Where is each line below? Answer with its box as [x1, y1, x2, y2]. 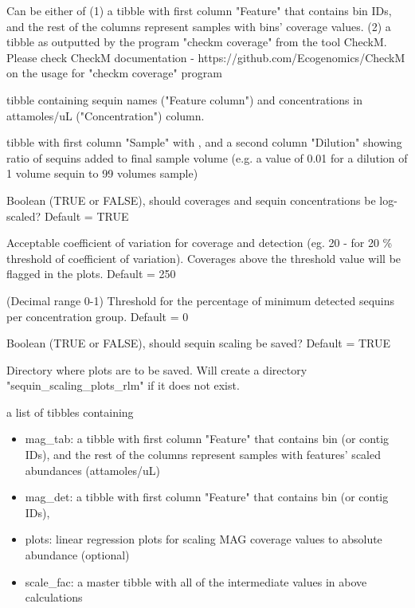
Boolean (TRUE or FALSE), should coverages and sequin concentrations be [6, 191, 376, 208]
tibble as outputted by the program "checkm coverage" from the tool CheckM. [6, 33, 387, 50]
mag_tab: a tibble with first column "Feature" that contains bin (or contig [25, 430, 390, 447]
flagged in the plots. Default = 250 [6, 265, 176, 282]
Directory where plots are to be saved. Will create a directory [6, 361, 307, 378]
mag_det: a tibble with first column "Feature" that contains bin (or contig [25, 488, 389, 505]
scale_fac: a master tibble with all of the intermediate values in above [25, 573, 367, 590]
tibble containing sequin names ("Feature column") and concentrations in [6, 91, 362, 108]
